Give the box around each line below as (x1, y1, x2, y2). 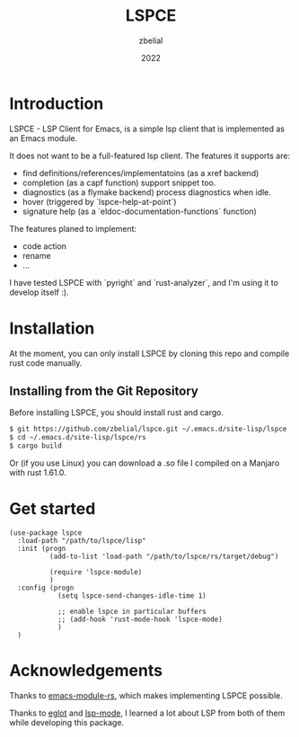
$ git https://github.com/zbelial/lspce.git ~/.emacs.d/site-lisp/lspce (9, 424, 287, 434)
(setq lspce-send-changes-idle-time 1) (57, 591, 207, 600)
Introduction (9, 93, 104, 113)
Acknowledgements (9, 661, 163, 681)
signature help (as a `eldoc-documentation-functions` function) (22, 206, 258, 217)
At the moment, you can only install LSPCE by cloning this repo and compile (9, 348, 290, 359)
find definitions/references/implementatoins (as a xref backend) (22, 167, 259, 178)
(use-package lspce (9, 528, 83, 537)
